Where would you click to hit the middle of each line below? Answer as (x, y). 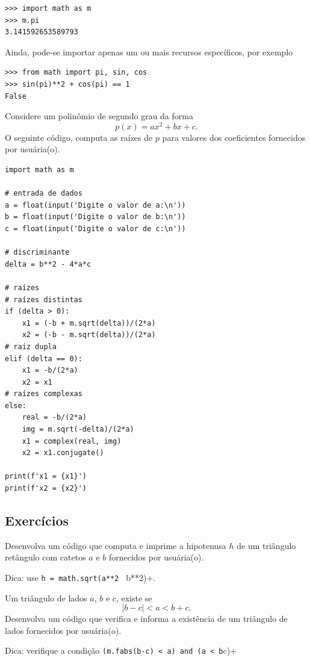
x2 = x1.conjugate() (63, 453)
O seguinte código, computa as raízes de (79, 137)
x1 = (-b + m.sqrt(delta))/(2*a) (89, 323)
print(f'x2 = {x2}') (46, 489)
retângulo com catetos (45, 557)
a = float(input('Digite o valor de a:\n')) (95, 205)
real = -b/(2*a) (54, 417)
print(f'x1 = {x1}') (46, 476)
